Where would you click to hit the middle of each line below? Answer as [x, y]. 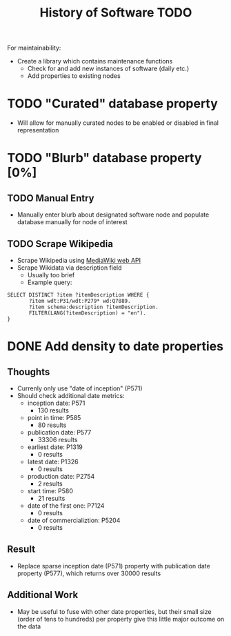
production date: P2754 [61, 476]
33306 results [58, 439]
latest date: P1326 [53, 461]
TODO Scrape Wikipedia [60, 244]
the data [29, 626]
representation [38, 130]
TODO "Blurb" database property [104, 158]
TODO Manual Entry [51, 198]
